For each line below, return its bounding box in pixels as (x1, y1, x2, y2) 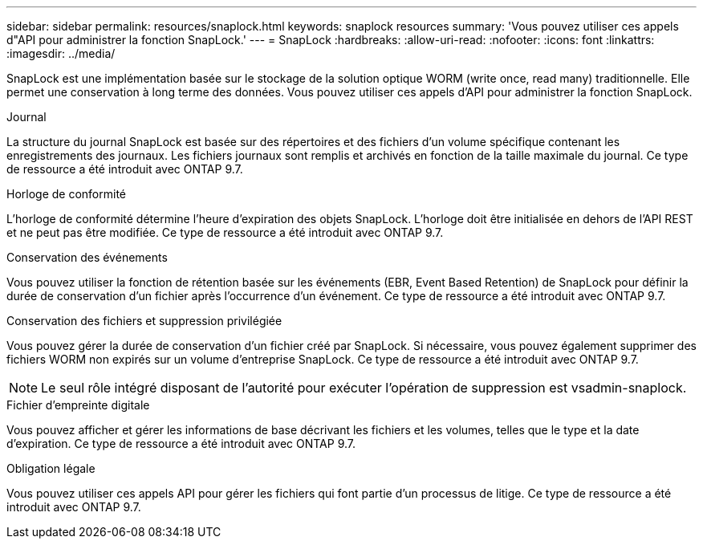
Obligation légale (6, 462, 95, 475)
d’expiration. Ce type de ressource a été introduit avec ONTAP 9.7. (6, 437, 356, 450)
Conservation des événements (6, 250, 168, 264)
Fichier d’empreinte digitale (6, 398, 150, 412)
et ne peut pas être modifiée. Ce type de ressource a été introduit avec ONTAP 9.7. (6, 226, 444, 239)
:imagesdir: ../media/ (6, 47, 116, 60)
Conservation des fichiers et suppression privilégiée (6, 314, 282, 327)
